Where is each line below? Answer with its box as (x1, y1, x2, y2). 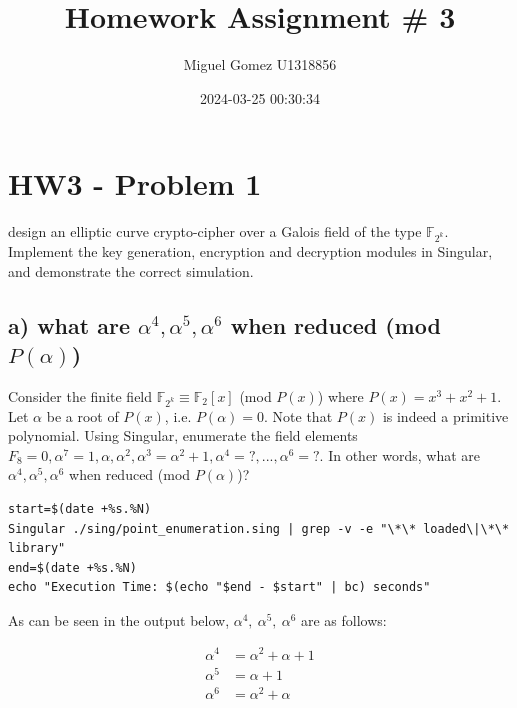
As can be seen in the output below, (8, 609, 230, 630)
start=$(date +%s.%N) (8, 501, 152, 516)
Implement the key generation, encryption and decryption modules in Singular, (8, 241, 493, 261)
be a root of (46, 405, 119, 426)
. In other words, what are (319, 444, 481, 465)
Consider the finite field (8, 385, 153, 406)
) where (317, 385, 364, 406)
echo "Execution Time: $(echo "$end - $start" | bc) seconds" (8, 580, 431, 595)
